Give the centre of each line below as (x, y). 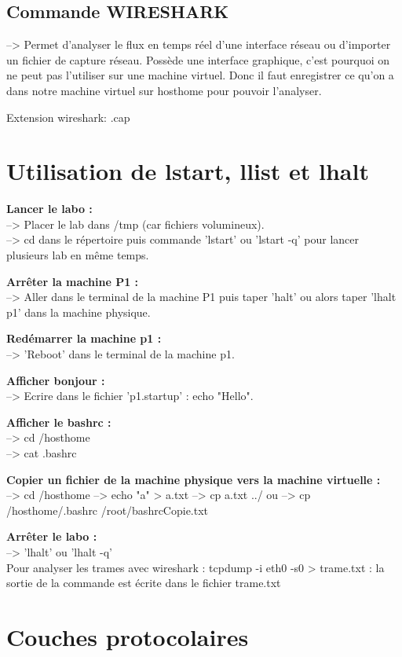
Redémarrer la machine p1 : (84, 338)
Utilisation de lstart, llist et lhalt (188, 171)
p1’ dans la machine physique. (79, 312)
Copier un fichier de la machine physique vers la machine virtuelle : (194, 479)
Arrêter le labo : (52, 536)
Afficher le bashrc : (59, 422)
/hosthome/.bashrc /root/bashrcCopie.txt (108, 510)
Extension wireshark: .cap (68, 117)
